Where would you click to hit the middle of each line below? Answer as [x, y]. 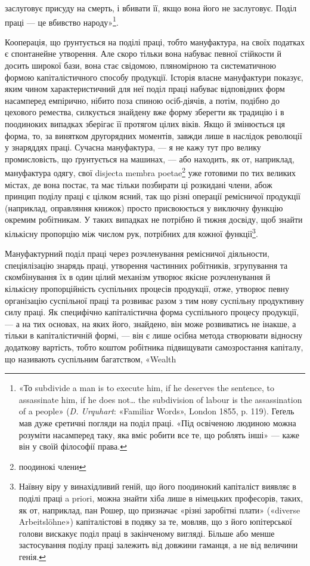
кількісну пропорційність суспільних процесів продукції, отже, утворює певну [147, 289]
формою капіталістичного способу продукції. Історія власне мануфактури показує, [154, 77]
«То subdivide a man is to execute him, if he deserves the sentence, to [147, 388]
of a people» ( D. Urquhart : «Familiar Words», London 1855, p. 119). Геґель [156, 411]
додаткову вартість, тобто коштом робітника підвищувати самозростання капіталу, [154, 347]
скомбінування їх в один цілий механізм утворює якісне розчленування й [138, 277]
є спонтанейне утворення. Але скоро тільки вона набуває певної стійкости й [143, 53]
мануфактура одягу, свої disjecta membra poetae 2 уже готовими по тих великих [151, 172]
